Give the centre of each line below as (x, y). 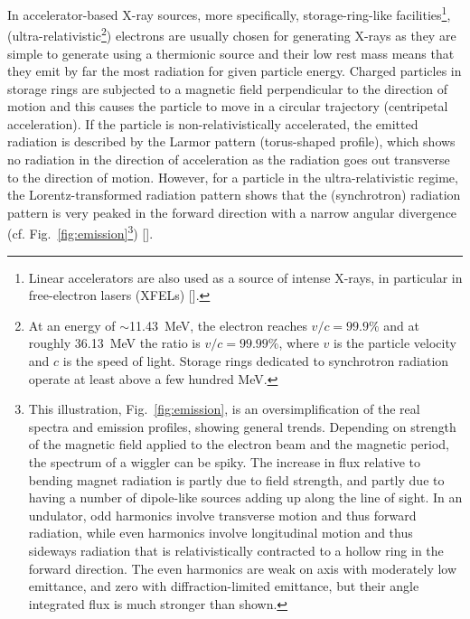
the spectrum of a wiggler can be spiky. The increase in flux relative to (224, 462)
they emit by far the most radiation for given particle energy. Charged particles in (235, 71)
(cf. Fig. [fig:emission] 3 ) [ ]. (80, 232)
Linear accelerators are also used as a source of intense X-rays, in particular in (245, 277)
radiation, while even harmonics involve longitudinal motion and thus (221, 533)
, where (299, 343)
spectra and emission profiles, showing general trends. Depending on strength (242, 426)
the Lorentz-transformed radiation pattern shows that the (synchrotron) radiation (234, 195)
